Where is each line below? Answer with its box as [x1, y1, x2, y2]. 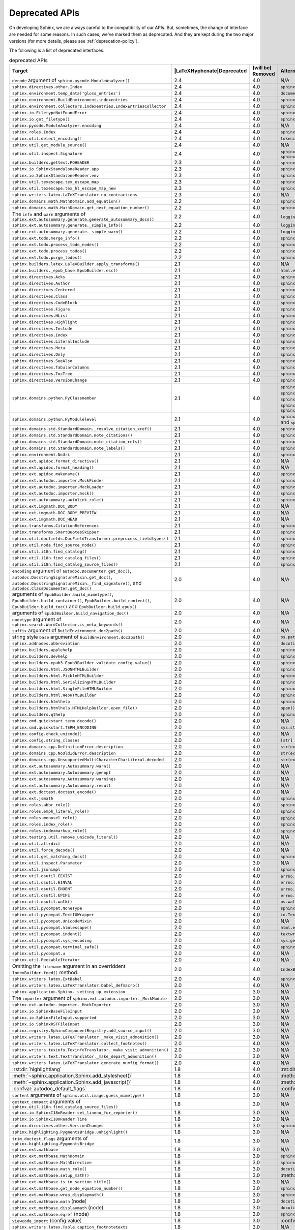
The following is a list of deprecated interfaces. [9, 47, 105, 53]
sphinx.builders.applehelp [12, 647, 73, 652]
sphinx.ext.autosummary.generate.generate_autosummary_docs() [12, 217, 154, 222]
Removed [252, 70, 275, 77]
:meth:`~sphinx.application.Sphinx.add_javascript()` [12, 1079, 132, 1086]
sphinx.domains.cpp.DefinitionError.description [12, 744, 123, 749]
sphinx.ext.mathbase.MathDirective [12, 1160, 92, 1165]
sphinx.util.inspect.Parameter [12, 860, 82, 865]
